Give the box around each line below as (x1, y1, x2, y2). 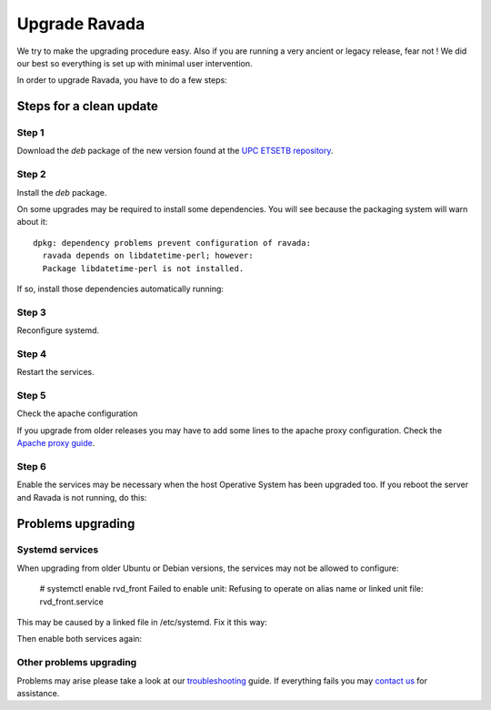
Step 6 (16, 460, 47, 472)
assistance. (16, 687, 60, 698)
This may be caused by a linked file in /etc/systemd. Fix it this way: (16, 617, 267, 628)
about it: (16, 217, 48, 228)
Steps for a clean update (16, 98, 158, 114)
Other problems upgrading (16, 656, 137, 669)
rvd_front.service (39, 596, 104, 607)
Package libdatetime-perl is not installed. (42, 263, 245, 273)
